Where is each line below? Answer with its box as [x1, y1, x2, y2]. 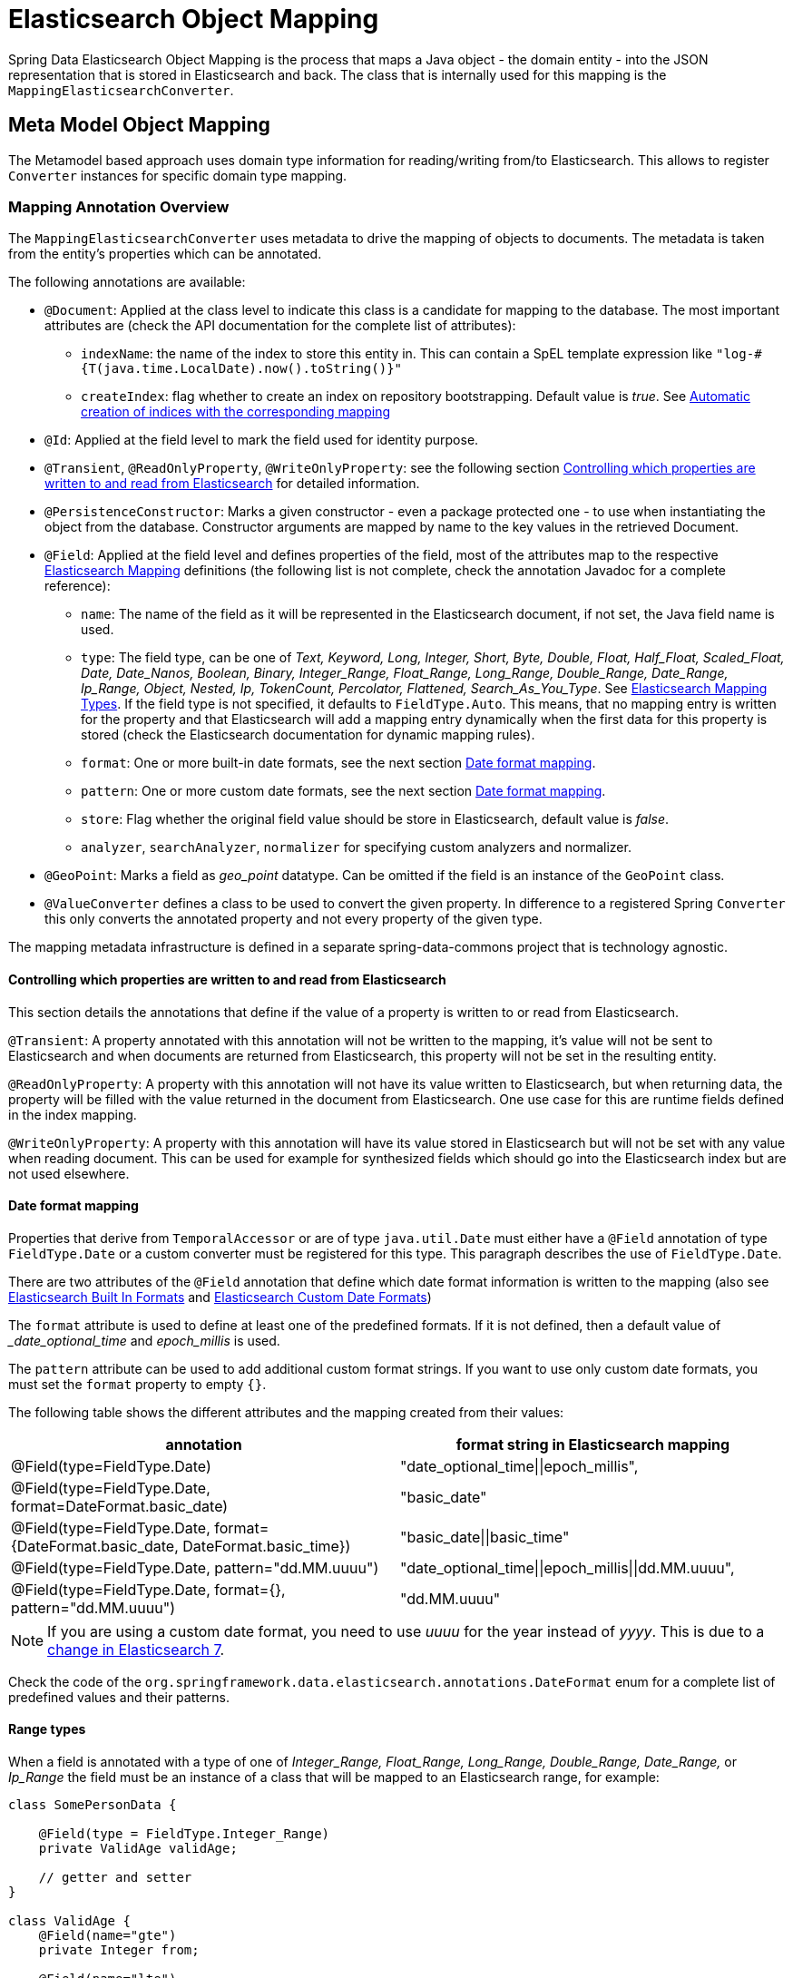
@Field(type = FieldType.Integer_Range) [38, 1826, 330, 1841]
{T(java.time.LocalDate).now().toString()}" [81, 361, 403, 377]
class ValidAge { [8, 1914, 131, 1928]
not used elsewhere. [8, 1165, 130, 1181]
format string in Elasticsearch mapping [455, 1435, 730, 1454]
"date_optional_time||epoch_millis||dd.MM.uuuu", [400, 1558, 735, 1577]
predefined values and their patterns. [8, 1689, 230, 1705]
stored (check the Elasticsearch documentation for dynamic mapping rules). [81, 727, 535, 743]
